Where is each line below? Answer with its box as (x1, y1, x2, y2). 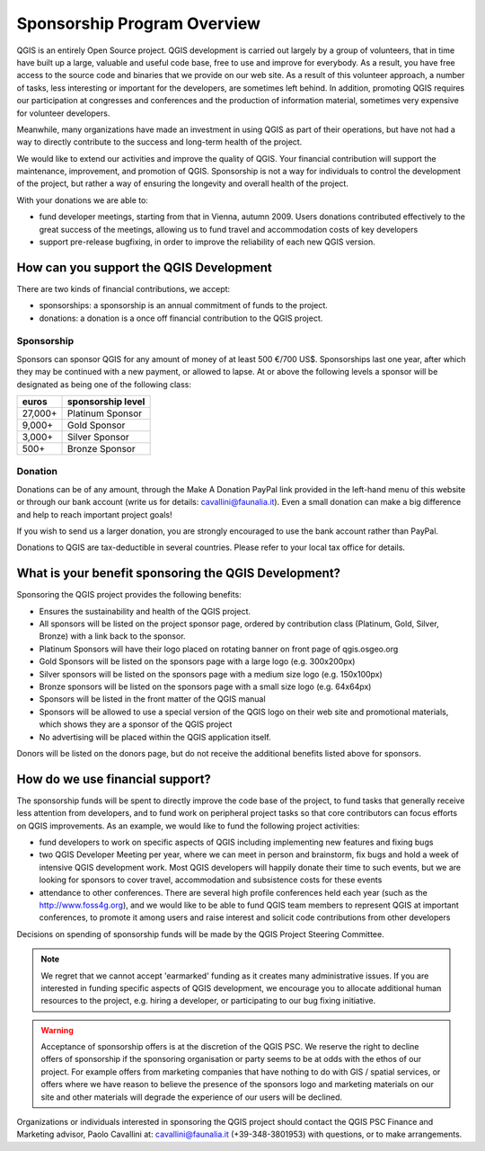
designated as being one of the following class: (16, 378, 192, 390)
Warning (40, 1024, 74, 1035)
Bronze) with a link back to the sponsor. (39, 631, 186, 642)
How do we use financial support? (16, 771, 211, 786)
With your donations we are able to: (16, 194, 148, 206)
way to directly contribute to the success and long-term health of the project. (16, 137, 303, 147)
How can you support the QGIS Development (16, 260, 273, 275)
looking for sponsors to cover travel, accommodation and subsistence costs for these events (39, 874, 383, 885)
